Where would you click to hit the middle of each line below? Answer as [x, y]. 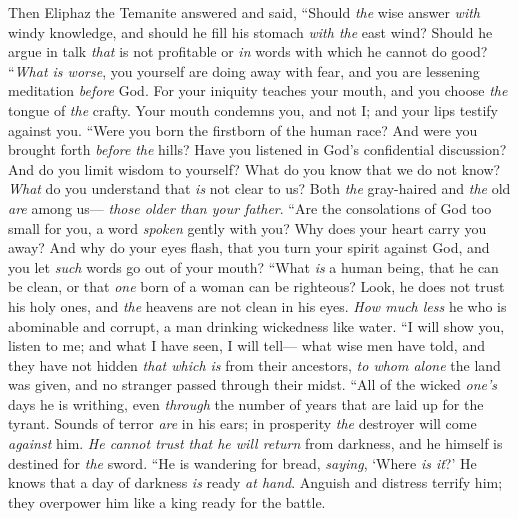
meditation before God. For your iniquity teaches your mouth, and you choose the [258, 90]
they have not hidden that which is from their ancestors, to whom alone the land [254, 364]
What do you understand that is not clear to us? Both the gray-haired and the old [259, 188]
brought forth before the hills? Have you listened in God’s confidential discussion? [257, 149]
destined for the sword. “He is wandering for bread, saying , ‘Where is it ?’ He [242, 462]
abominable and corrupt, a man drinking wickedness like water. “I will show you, [256, 325]
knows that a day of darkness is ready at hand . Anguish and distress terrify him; [255, 482]
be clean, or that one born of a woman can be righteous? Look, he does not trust [256, 286]
